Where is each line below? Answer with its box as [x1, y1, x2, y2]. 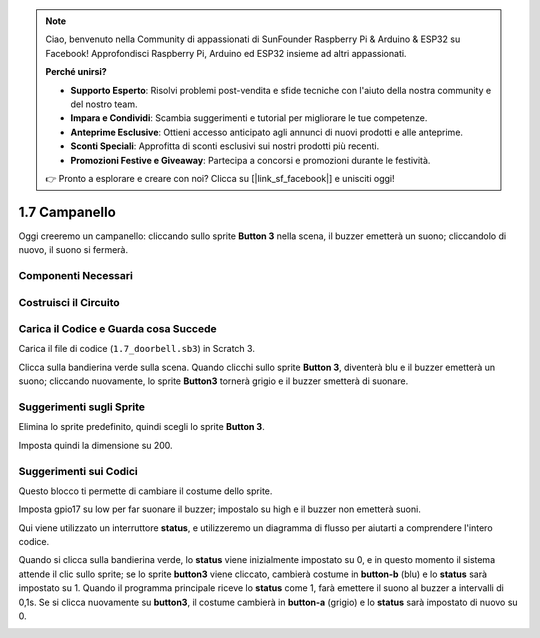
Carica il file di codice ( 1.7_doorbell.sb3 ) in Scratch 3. [18, 343, 255, 355]
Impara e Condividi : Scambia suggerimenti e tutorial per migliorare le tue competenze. [70, 112, 428, 124]
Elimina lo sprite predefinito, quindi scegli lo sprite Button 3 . [18, 421, 265, 433]
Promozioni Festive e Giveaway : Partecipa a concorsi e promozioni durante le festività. [70, 154, 431, 166]
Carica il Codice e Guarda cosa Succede [18, 322, 217, 336]
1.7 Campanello [18, 203, 117, 220]
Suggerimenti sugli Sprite [18, 400, 145, 414]
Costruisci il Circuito [18, 295, 120, 309]
